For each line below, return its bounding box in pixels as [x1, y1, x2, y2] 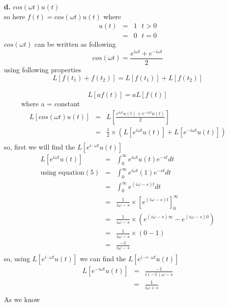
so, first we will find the [4, 141, 75, 152]
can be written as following [34, 39, 116, 49]
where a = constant [21, 98, 80, 109]
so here [4, 11, 25, 21]
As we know [4, 294, 40, 304]
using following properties [4, 64, 81, 74]
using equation [40, 169, 85, 177]
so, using [4, 253, 30, 264]
